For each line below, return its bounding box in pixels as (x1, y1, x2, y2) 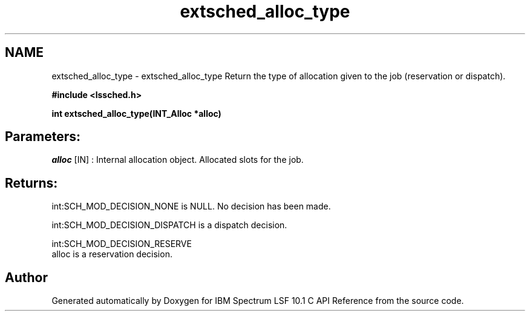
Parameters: (5, 129, 80, 145)
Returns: (5, 175, 58, 191)
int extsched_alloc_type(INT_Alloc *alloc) (51, 108, 221, 119)
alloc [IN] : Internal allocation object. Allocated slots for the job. (51, 154, 304, 165)
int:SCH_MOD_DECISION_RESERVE (51, 239, 192, 249)
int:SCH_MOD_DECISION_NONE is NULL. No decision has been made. (51, 201, 331, 212)
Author (5, 269, 48, 285)
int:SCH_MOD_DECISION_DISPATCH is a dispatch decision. (51, 220, 287, 231)
